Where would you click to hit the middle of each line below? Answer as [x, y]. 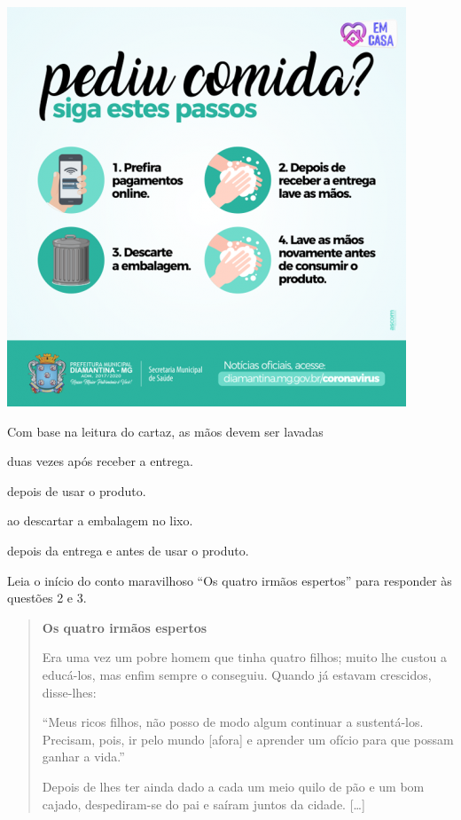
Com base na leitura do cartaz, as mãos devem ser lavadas [165, 431]
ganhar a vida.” [83, 757]
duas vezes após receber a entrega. [100, 461]
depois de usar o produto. [77, 490]
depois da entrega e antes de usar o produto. [128, 550]
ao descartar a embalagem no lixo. [100, 520]
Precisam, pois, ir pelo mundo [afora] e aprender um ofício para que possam [248, 739]
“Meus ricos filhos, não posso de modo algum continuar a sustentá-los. [233, 722]
